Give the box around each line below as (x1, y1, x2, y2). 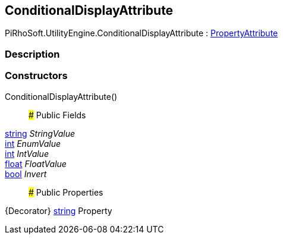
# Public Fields (29, 109, 86, 120)
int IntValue (5, 148, 49, 159)
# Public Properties (29, 187, 103, 197)
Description (5, 48, 60, 60)
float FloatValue (5, 158, 67, 169)
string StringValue (5, 128, 76, 139)
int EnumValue (5, 138, 61, 149)
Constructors (5, 70, 68, 82)
